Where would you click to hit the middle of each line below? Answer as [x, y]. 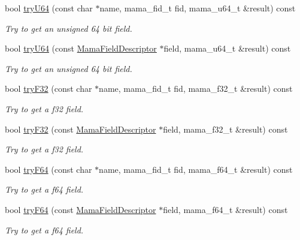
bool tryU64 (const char [49, 8]
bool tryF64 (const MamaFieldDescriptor [81, 209]
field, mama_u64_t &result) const [227, 48]
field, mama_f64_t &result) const [225, 209]
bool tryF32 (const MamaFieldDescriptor [81, 129]
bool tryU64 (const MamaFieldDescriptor [81, 48]
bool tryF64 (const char [49, 169]
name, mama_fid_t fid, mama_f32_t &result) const [196, 88]
